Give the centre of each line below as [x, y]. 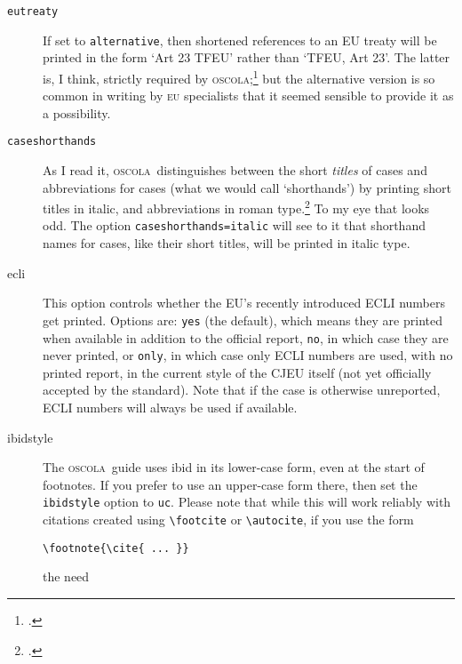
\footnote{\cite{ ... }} [116, 548]
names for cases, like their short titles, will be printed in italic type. [227, 243]
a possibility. [77, 112]
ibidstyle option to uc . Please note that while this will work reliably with [247, 502]
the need [66, 576]
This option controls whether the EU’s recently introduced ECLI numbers [244, 303]
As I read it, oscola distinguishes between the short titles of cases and [235, 170]
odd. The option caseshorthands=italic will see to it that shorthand [234, 225]
